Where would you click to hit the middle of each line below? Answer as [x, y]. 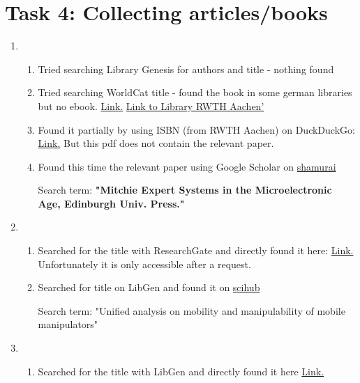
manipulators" [68, 324]
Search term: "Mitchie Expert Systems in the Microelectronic [185, 190]
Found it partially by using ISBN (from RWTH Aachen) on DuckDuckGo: [196, 129]
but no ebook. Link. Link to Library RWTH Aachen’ [151, 105]
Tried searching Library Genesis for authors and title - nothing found [186, 69]
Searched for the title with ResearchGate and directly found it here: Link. [196, 250]
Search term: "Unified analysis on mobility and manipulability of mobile [192, 310]
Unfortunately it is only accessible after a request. [144, 264]
